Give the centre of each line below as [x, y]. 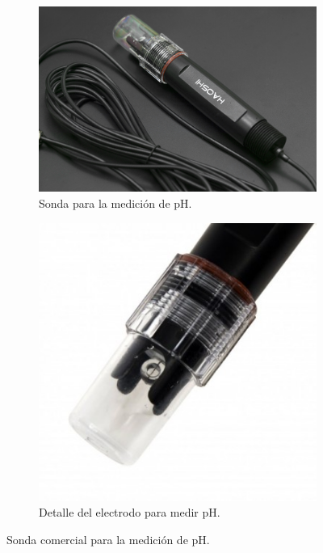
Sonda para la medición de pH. [115, 203]
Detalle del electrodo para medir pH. [130, 512]
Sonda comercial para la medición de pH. [108, 539]
